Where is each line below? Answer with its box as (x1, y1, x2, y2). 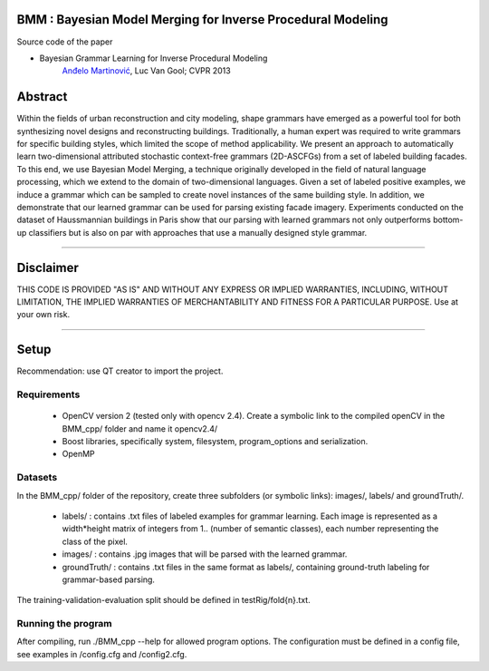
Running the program (16, 618, 112, 630)
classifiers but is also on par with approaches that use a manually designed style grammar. (28, 227, 368, 238)
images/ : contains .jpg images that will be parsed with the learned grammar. (62, 549, 348, 559)
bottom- (433, 214, 464, 226)
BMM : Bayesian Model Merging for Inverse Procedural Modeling (16, 12, 388, 27)
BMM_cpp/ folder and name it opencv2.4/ (62, 423, 218, 434)
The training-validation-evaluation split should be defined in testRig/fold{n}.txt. (16, 595, 312, 606)
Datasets (16, 472, 58, 484)
